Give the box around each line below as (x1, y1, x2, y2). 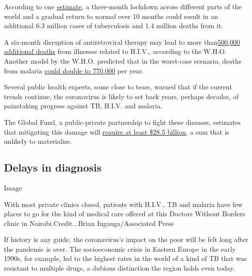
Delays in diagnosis (4, 160, 102, 175)
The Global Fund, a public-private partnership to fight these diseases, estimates (4, 117, 241, 127)
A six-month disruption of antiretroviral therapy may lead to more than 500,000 (4, 36, 240, 47)
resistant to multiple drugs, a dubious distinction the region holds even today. (4, 263, 235, 273)
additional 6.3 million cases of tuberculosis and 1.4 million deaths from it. (4, 20, 223, 31)
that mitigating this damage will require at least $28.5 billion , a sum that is (4, 126, 230, 137)
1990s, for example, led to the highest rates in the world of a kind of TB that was (4, 253, 247, 263)
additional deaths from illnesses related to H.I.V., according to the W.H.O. (4, 46, 227, 56)
